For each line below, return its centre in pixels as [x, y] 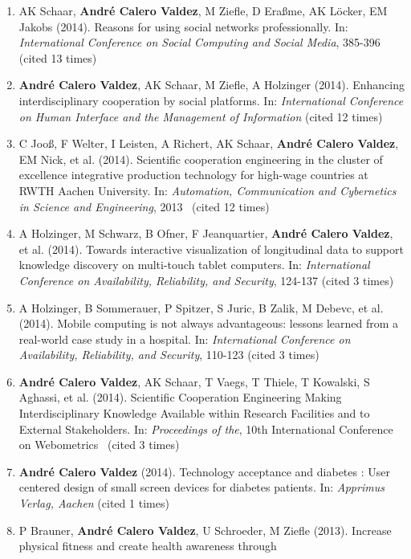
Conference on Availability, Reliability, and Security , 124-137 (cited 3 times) [206, 280]
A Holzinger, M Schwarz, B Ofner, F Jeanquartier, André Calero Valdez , [206, 233]
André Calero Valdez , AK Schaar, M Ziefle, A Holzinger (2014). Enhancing [212, 85]
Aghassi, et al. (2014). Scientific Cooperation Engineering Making [180, 397]
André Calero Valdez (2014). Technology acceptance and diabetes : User [204, 471]
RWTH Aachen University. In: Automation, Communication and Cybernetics [208, 190]
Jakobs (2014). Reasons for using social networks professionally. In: [183, 26]
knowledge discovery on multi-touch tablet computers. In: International [194, 265]
